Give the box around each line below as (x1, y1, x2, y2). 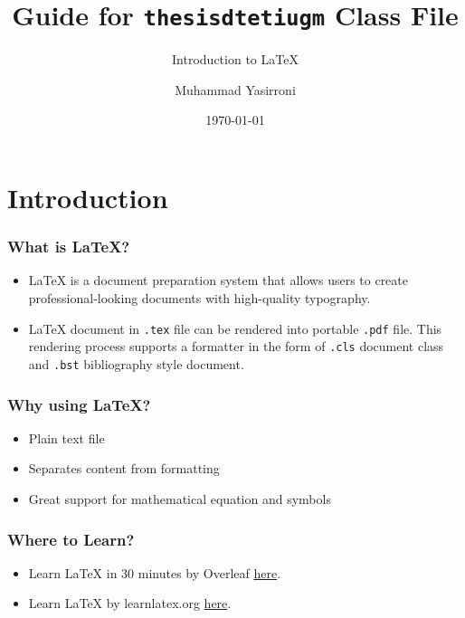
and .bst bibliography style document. (28, 354, 244, 373)
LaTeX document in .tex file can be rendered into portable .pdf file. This (28, 319, 442, 338)
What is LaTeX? (7, 235, 130, 258)
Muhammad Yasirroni (175, 80, 296, 99)
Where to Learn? (7, 528, 135, 550)
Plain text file (28, 428, 105, 447)
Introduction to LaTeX (172, 50, 299, 69)
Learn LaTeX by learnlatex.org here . (28, 594, 232, 613)
